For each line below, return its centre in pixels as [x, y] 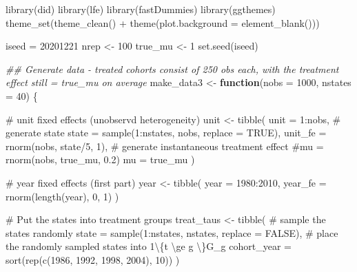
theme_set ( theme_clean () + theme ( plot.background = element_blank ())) [163, 22]
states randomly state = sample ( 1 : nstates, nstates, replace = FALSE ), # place [172, 232]
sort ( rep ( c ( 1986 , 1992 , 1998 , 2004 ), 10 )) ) [93, 259]
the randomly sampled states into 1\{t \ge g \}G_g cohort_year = [149, 246]
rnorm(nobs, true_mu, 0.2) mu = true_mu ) [100, 159]
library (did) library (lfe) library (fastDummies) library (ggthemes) [141, 9]
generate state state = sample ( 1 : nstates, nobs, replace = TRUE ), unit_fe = [166, 133]
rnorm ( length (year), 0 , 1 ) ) [62, 196]
